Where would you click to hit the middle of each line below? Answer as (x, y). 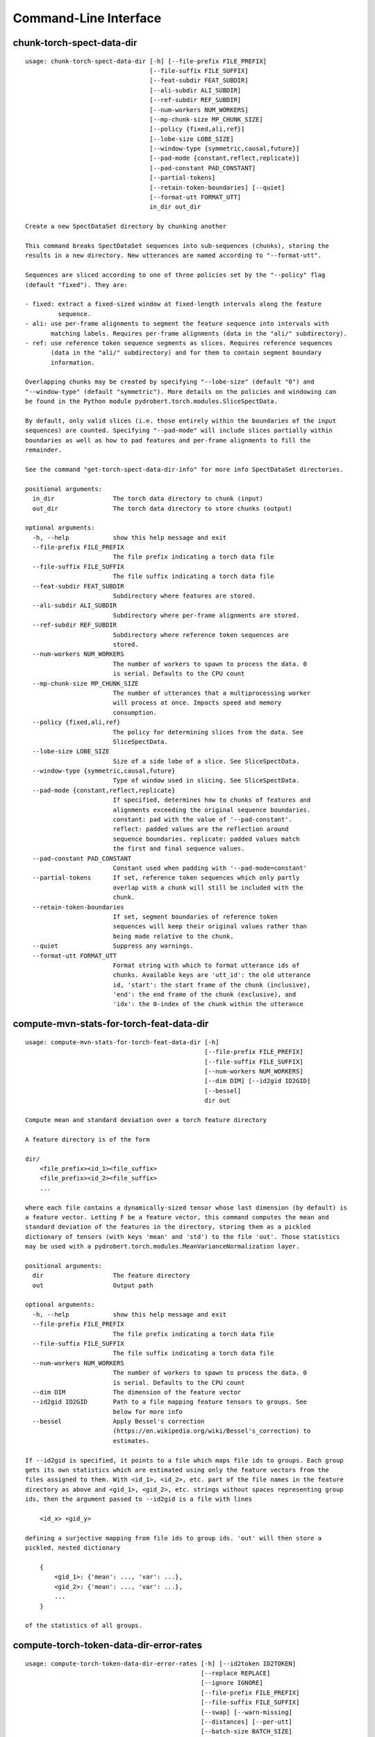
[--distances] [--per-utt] (247, 1722)
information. (73, 362)
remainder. (44, 450)
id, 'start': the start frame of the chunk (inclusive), (212, 985)
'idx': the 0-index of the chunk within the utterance (208, 1004)
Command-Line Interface (87, 18)
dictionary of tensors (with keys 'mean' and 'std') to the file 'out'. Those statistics (183, 1236)
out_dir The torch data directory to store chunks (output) (162, 508)
